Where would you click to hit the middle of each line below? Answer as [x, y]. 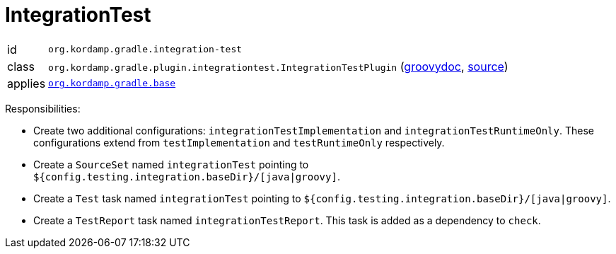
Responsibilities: [43, 108]
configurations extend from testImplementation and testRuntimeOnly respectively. [239, 142]
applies [27, 83]
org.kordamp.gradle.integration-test [145, 50]
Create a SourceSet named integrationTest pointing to [171, 164]
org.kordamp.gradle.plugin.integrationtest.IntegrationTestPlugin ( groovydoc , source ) [278, 66]
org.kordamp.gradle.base [112, 83]
